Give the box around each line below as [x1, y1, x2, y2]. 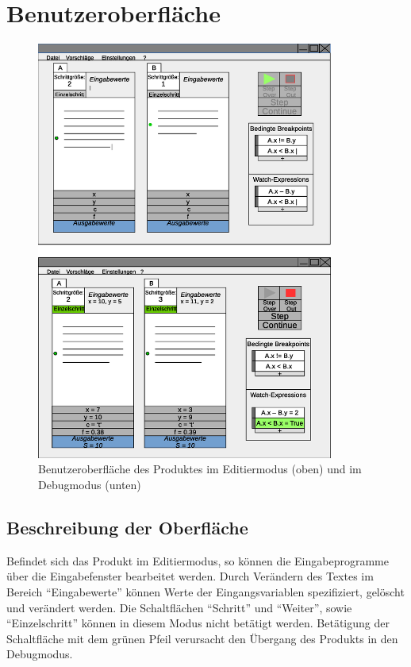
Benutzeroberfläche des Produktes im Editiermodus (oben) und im [38, 461, 362, 477]
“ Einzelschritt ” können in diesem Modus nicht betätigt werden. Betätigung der [6, 615, 390, 631]
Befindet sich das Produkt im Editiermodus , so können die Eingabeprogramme [6, 552, 389, 569]
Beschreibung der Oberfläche [6, 515, 248, 540]
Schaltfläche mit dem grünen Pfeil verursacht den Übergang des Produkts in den [6, 630, 398, 646]
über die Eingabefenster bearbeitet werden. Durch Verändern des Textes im [6, 568, 374, 584]
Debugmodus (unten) [38, 476, 141, 493]
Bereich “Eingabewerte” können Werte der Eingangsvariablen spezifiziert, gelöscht [6, 584, 405, 600]
